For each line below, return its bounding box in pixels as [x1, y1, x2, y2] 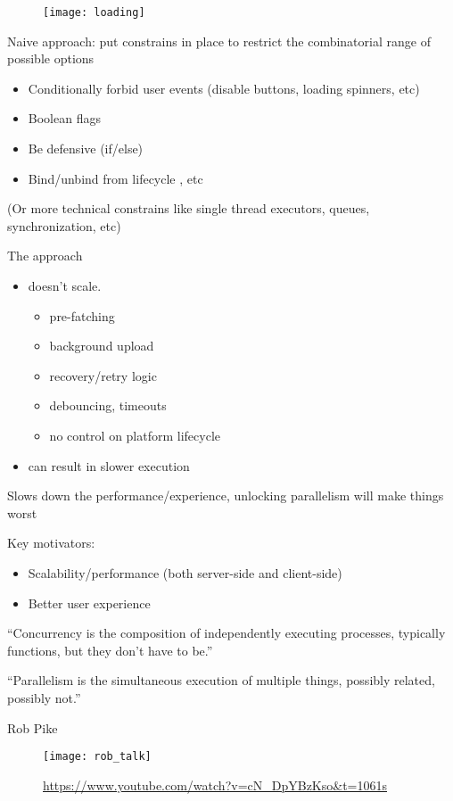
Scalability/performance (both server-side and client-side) [28, 563, 342, 582]
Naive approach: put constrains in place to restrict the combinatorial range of [7, 31, 431, 50]
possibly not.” [7, 688, 81, 706]
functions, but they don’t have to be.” [7, 640, 213, 659]
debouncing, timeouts [49, 396, 167, 415]
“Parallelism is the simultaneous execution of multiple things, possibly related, [7, 671, 435, 690]
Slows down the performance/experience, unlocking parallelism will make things [7, 486, 444, 505]
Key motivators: [7, 533, 95, 552]
